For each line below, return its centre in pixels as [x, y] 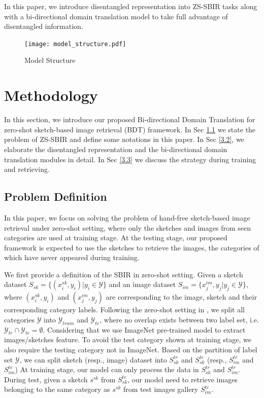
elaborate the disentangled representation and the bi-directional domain [116, 149]
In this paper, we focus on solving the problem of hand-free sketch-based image [127, 217]
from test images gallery [161, 389]
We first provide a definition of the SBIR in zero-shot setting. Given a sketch [124, 274]
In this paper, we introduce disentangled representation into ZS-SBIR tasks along [131, 6]
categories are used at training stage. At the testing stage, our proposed [116, 238]
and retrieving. [27, 169]
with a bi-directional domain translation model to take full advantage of [116, 16]
